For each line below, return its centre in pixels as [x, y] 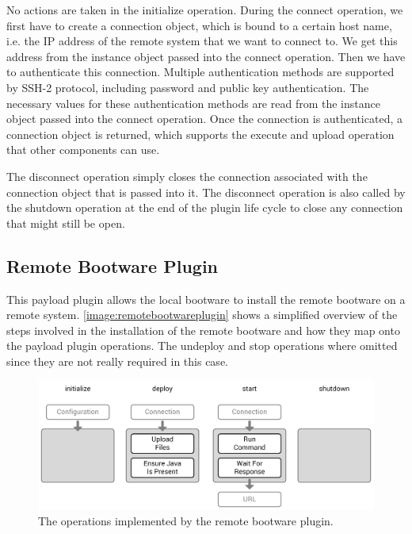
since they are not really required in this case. [117, 361]
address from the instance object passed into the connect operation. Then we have [206, 56]
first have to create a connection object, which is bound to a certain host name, [199, 25]
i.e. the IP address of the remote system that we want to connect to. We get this [202, 41]
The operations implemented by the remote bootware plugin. [186, 520]
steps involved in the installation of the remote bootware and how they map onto [203, 330]
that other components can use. [83, 150]
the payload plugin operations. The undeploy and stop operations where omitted [202, 346]
